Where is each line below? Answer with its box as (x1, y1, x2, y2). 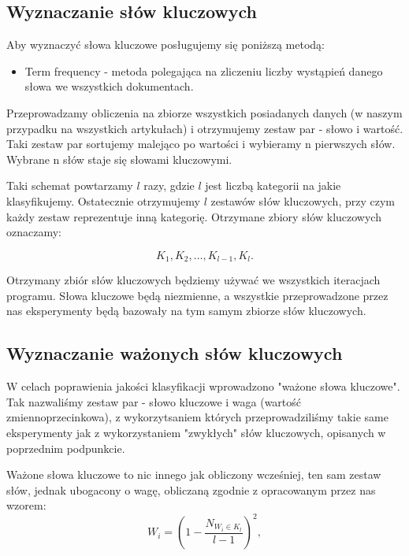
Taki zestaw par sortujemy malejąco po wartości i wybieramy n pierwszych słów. (6, 135, 396, 152)
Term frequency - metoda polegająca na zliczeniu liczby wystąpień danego (24, 62, 383, 79)
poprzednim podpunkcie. (6, 439, 125, 456)
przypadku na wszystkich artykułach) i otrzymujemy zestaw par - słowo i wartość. (6, 120, 403, 136)
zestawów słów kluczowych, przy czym (210, 192, 395, 209)
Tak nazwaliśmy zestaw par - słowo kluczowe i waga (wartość (6, 393, 302, 410)
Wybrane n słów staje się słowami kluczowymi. (6, 150, 232, 167)
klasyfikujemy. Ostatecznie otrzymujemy (6, 192, 200, 209)
